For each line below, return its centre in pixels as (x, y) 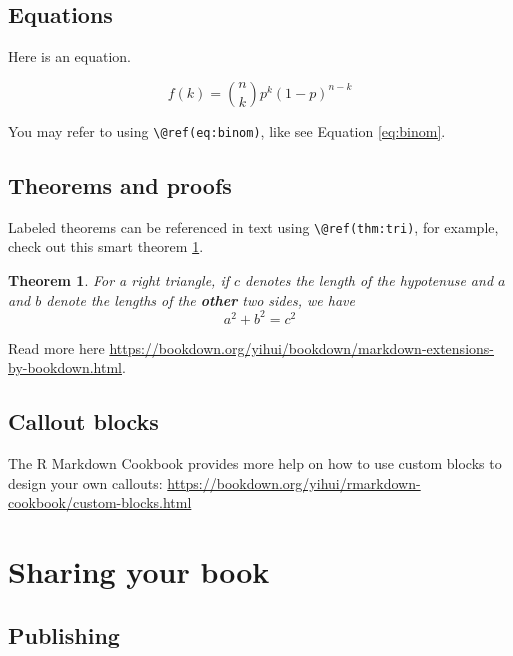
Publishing (64, 634)
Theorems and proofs (120, 184)
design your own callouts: (85, 482)
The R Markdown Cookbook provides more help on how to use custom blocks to (255, 462)
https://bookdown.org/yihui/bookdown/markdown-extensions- (301, 347)
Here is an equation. (70, 56)
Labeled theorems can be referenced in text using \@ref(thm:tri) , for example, (253, 226)
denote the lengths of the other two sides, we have (200, 299)
